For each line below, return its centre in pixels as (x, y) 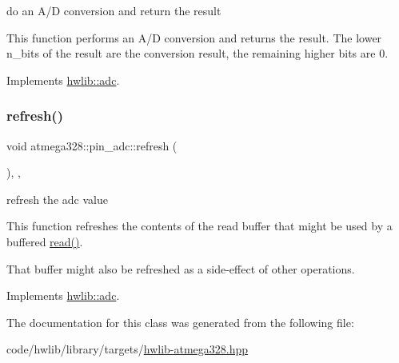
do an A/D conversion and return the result (114, 10)
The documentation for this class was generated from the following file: (180, 322)
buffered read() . (45, 241)
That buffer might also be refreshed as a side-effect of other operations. (181, 268)
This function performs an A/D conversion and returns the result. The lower (194, 37)
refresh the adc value (57, 199)
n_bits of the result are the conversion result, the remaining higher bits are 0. (198, 53)
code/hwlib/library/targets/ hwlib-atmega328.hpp (128, 349)
